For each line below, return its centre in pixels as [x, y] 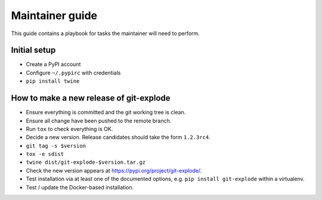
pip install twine [53, 81]
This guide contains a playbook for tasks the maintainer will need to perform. [105, 33]
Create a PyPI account [53, 64]
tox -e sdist [45, 154]
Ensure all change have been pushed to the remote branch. [99, 121]
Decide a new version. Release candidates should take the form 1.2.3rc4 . [118, 137]
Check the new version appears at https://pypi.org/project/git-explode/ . [114, 170]
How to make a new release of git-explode [91, 98]
